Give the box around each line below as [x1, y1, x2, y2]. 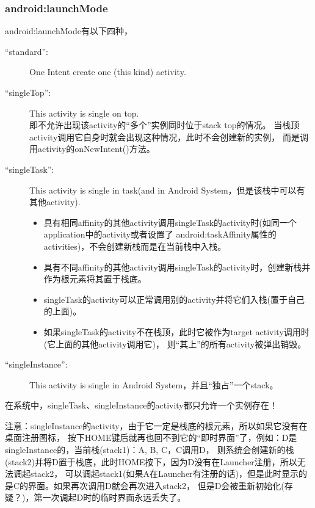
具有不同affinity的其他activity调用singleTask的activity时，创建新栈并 [43, 260, 311, 273]
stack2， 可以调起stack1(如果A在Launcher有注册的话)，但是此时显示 [30, 467, 299, 480]
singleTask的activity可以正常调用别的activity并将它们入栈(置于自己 [43, 292, 305, 305]
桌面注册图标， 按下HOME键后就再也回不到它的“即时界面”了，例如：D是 [5, 431, 297, 444]
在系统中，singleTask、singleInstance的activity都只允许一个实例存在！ [5, 399, 278, 412]
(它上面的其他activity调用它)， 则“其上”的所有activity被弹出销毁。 [43, 337, 306, 350]
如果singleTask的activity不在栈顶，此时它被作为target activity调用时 [43, 325, 310, 338]
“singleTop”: [5, 86, 51, 98]
